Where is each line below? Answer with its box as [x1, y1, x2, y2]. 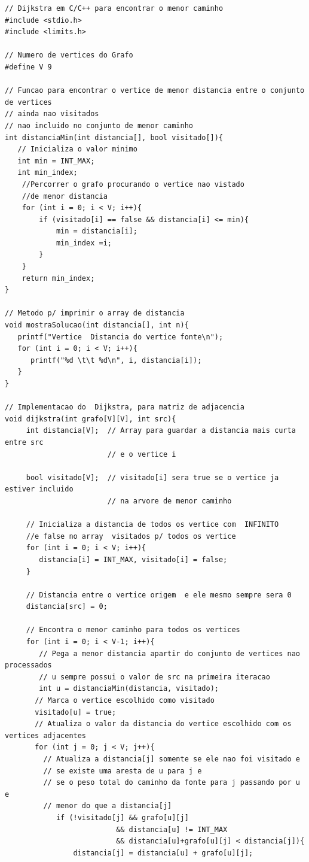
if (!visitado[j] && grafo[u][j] [56, 813, 189, 822]
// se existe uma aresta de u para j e [43, 766, 202, 775]
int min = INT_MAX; [17, 156, 95, 165]
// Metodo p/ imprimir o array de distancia [5, 309, 185, 318]
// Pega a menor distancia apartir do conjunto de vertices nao [39, 649, 300, 658]
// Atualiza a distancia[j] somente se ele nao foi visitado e [43, 755, 300, 763]
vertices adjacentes [5, 731, 87, 740]
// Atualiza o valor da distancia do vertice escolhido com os [35, 720, 292, 729]
